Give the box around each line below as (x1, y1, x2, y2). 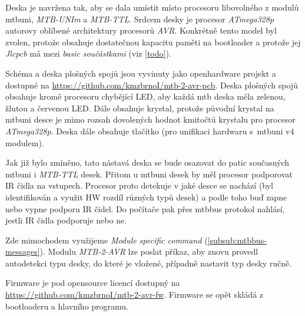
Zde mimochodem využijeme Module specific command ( (5, 233, 208, 246)
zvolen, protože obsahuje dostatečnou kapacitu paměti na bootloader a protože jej (5, 35, 301, 48)
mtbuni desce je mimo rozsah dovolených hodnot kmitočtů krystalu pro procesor (5, 113, 296, 126)
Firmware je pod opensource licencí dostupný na (5, 276, 180, 289)
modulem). (5, 136, 44, 149)
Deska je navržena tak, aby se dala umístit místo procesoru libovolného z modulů (5, 1, 299, 13)
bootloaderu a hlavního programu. (5, 299, 129, 312)
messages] (5, 245, 40, 258)
